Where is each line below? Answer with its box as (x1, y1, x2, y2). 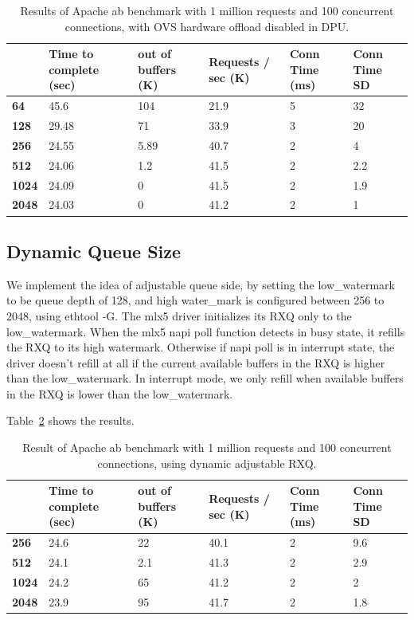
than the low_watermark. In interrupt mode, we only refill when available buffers (6, 370, 404, 387)
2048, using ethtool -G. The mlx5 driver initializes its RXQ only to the (6, 307, 352, 324)
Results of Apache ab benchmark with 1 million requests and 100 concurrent (20, 2, 394, 18)
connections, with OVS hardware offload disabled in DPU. (64, 18, 350, 34)
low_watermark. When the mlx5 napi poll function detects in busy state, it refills (6, 323, 405, 339)
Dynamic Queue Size (6, 238, 182, 263)
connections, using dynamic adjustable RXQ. (97, 454, 317, 471)
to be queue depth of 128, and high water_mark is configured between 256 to (6, 292, 385, 308)
